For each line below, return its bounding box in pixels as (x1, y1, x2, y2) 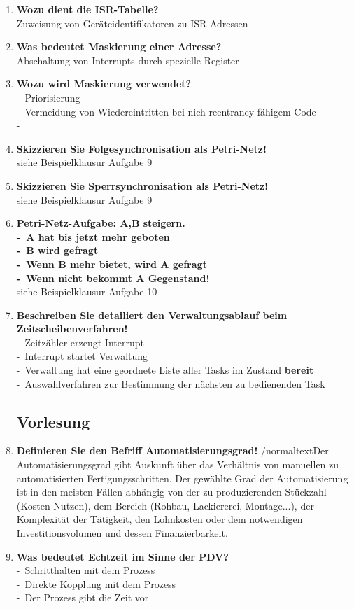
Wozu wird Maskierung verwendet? (16, 76, 192, 91)
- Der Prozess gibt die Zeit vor (16, 590, 149, 605)
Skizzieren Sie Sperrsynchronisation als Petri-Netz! (16, 178, 269, 192)
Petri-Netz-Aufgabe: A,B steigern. (16, 216, 185, 230)
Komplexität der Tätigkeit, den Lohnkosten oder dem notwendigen (16, 512, 303, 526)
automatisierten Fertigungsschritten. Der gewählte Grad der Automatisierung (16, 470, 348, 485)
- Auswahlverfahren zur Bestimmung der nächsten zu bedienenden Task (16, 376, 325, 391)
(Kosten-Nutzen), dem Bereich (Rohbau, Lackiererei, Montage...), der (16, 498, 314, 512)
